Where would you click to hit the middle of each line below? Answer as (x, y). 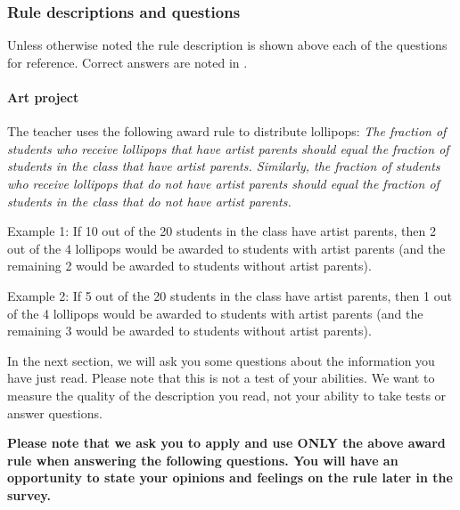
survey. (29, 494)
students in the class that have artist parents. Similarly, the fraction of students (224, 166)
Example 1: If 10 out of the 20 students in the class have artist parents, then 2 (222, 231)
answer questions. (55, 413)
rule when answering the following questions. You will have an (203, 460)
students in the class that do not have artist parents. (149, 201)
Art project (43, 97)
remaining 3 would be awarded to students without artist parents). (189, 331)
